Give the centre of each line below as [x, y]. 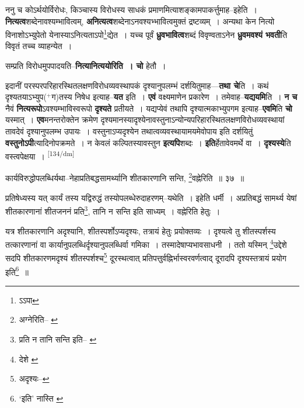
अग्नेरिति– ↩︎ [39, 319]
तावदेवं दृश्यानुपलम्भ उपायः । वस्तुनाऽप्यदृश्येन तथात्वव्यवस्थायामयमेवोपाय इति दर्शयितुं [129, 131]
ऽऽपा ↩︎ [29, 300]
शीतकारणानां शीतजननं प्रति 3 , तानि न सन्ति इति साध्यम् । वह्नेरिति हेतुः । [113, 210]
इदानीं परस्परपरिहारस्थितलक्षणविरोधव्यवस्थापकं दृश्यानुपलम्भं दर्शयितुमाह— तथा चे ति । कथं [137, 85]
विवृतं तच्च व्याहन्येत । [39, 46]
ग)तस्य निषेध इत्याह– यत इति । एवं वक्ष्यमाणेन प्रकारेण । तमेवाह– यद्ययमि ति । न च [174, 97]
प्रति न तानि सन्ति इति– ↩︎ [58, 339]
